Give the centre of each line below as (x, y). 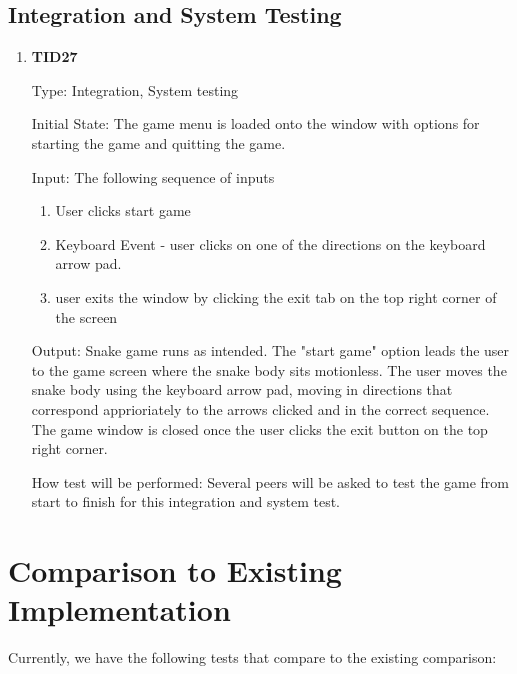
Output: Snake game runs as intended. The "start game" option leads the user (270, 350)
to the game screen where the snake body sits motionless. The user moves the (269, 369)
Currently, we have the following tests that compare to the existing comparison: (252, 657)
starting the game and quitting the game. (158, 142)
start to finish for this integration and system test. (185, 501)
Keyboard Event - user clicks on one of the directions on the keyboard (270, 243)
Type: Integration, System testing (135, 89)
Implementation (119, 609)
